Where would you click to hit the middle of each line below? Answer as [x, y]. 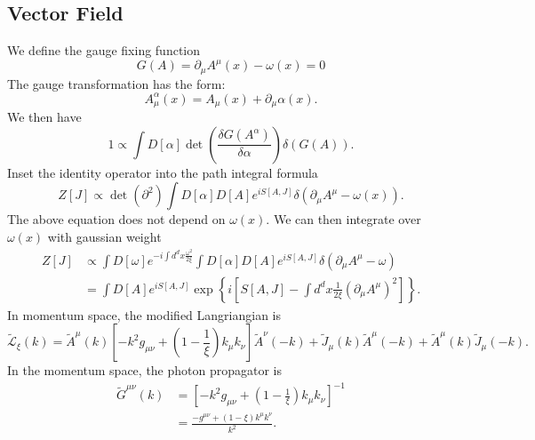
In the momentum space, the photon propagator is [145, 370]
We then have [44, 117]
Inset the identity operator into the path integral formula [163, 172]
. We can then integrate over [343, 219]
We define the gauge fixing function [104, 50]
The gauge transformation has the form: [116, 83]
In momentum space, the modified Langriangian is [144, 314]
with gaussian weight [104, 237]
